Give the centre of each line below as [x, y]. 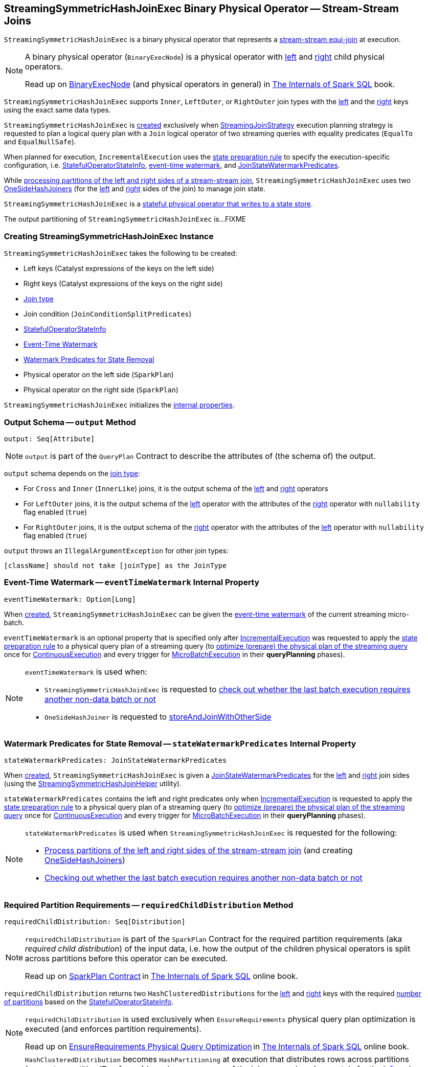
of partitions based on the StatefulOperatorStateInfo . [89, 1002]
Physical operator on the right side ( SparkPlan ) [101, 390]
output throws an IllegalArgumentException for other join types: [116, 550]
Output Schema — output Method [70, 422]
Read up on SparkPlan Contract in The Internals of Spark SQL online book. [162, 976]
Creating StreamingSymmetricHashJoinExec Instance [109, 236]
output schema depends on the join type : [72, 473]
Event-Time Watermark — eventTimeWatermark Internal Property [132, 582]
